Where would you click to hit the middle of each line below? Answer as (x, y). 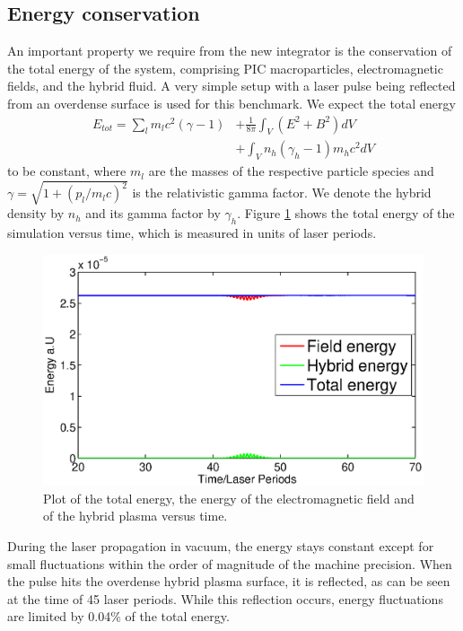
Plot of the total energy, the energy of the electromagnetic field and (229, 498)
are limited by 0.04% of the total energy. (118, 616)
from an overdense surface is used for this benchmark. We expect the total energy (231, 103)
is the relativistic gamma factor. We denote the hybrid (282, 193)
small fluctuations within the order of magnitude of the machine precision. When (230, 563)
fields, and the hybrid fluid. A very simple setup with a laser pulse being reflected (231, 86)
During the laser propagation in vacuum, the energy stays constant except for (221, 545)
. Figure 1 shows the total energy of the (346, 213)
